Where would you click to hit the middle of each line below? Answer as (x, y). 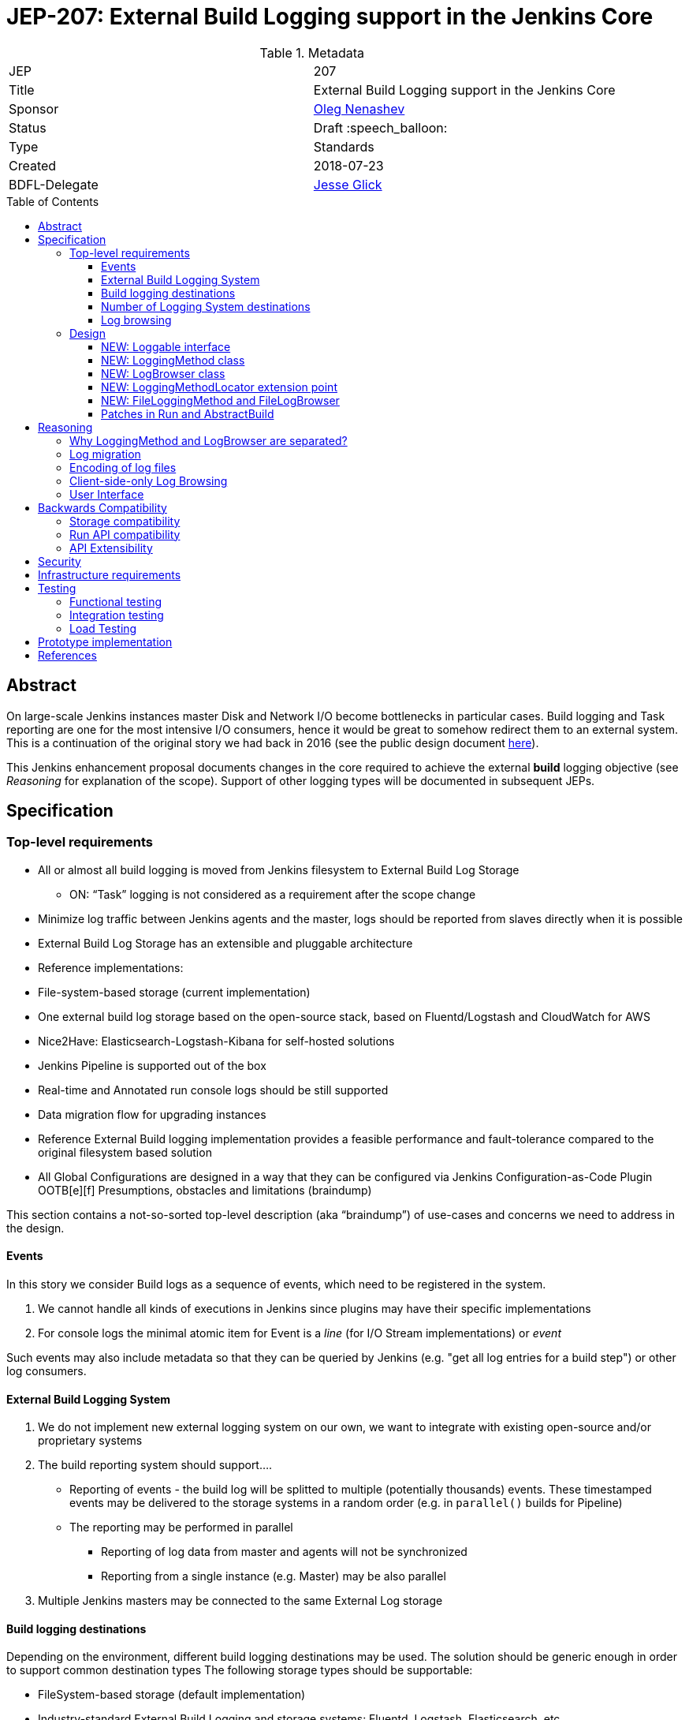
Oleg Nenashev (359, 108)
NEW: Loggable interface (166, 346)
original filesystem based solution (125, 1152)
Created (33, 165)
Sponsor (34, 108)
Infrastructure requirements (110, 574)
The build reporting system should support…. (155, 1465)
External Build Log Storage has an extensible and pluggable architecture (225, 943)
